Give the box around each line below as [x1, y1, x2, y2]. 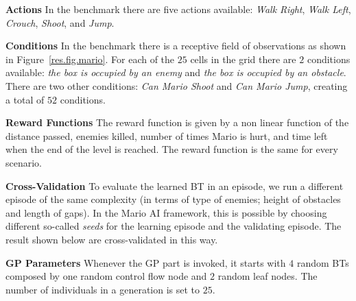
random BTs [296, 255, 349, 269]
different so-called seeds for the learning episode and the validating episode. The [5, 219, 342, 233]
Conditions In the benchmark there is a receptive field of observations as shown [5, 38, 346, 53]
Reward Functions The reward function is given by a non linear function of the [5, 115, 349, 130]
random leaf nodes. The [217, 269, 318, 283]
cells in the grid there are [190, 51, 296, 66]
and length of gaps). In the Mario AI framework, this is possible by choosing [5, 205, 327, 219]
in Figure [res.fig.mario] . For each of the [5, 51, 175, 66]
